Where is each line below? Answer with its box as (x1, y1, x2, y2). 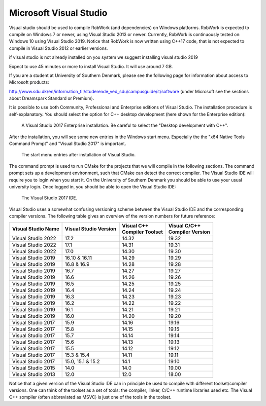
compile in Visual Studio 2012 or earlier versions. (9, 45, 108, 51)
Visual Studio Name (12, 225, 60, 232)
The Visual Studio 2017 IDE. (21, 195, 77, 201)
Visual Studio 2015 (12, 364, 55, 371)
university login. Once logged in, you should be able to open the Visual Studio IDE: (9, 184, 176, 189)
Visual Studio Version (65, 225, 117, 232)
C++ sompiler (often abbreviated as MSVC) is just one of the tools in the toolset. (9, 394, 172, 400)
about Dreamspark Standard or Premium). (9, 95, 95, 101)
